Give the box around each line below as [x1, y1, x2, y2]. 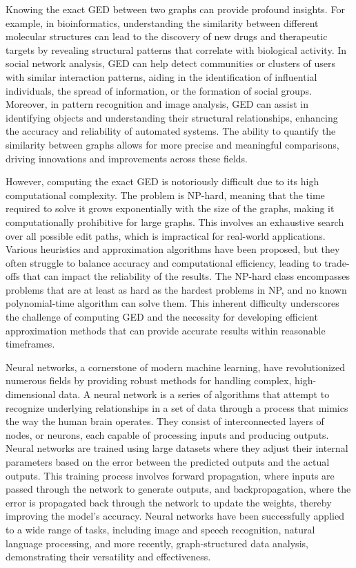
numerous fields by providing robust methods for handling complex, [6, 373, 292, 388]
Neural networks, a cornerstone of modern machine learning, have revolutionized [6, 359, 345, 374]
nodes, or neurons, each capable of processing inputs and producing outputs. [6, 427, 329, 442]
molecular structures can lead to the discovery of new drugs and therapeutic [6, 29, 328, 44]
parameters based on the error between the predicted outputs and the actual [6, 455, 330, 468]
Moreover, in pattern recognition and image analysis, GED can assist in [6, 97, 308, 111]
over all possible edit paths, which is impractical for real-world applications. [6, 228, 326, 243]
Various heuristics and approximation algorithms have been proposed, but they [6, 242, 340, 256]
